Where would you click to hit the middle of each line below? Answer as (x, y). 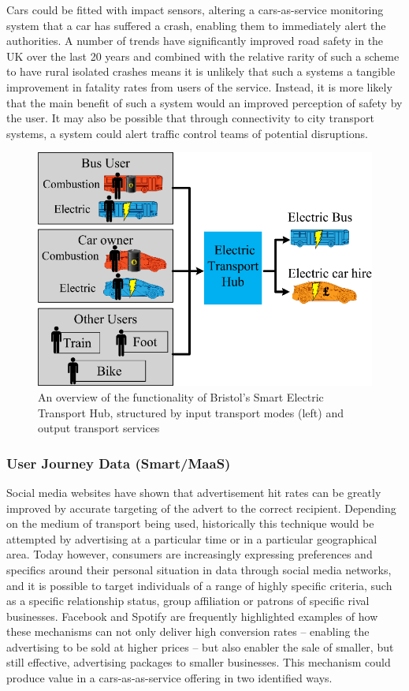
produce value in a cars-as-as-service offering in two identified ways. (169, 678)
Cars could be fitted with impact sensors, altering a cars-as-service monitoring (195, 9)
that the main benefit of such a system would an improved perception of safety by (204, 102)
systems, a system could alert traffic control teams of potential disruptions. (187, 133)
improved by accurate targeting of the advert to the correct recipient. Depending (201, 508)
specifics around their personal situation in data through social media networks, (199, 569)
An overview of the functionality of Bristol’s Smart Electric (181, 396)
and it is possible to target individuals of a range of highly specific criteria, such (199, 585)
